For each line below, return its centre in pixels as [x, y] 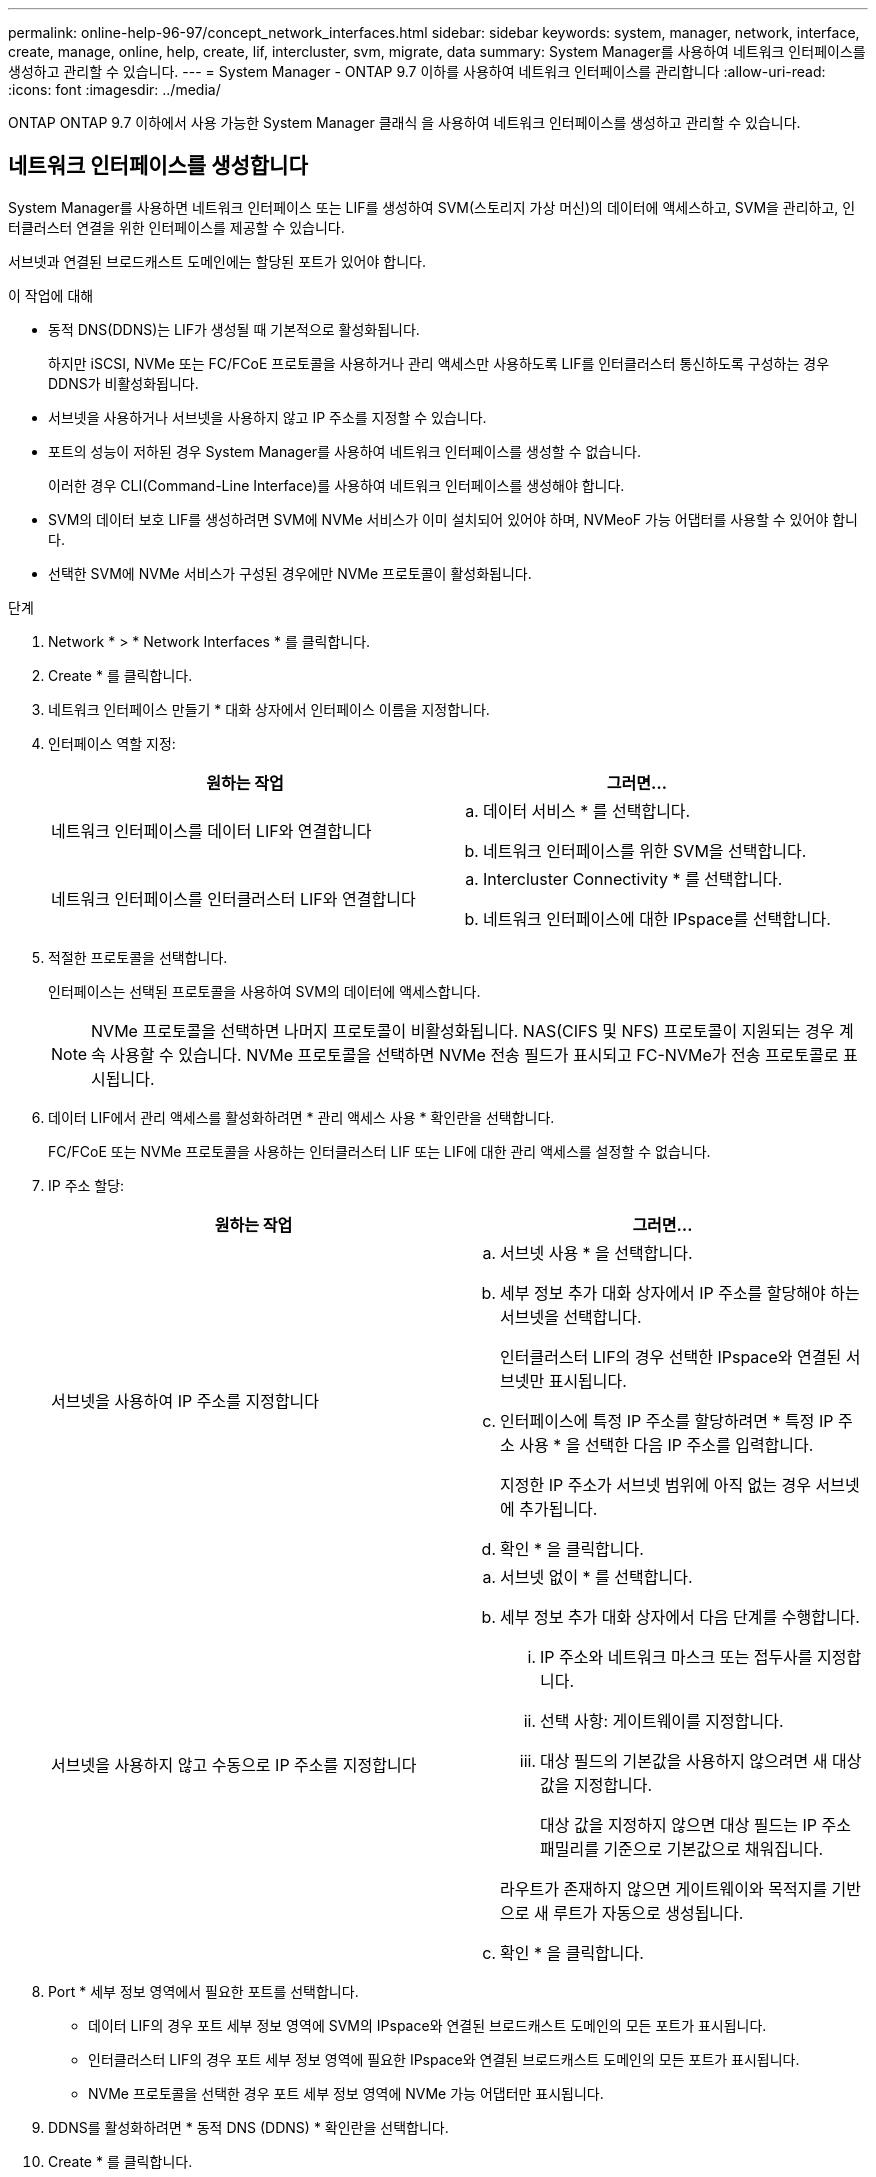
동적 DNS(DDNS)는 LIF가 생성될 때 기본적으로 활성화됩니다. [234, 329]
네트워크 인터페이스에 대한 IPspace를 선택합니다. [656, 918]
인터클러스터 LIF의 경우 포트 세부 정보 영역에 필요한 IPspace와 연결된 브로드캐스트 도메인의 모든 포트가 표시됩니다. [444, 2059]
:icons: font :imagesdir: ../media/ [114, 89]
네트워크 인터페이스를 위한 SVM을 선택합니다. [644, 850]
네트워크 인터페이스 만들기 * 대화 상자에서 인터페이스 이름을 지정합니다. [269, 709]
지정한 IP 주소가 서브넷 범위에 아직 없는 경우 [655, 1484]
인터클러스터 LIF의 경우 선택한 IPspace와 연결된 [671, 1356]
